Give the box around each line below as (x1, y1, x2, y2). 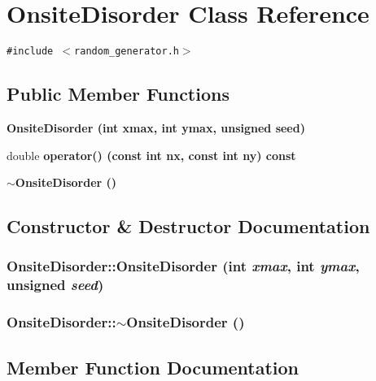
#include (7, 45, 54, 58)
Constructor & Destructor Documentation (7, 214, 370, 239)
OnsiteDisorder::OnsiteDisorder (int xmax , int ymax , (7, 256, 360, 276)
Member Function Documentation (7, 354, 299, 379)
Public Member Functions (7, 81, 230, 106)
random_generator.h (74, 45, 179, 58)
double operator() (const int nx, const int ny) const (7, 146, 296, 163)
